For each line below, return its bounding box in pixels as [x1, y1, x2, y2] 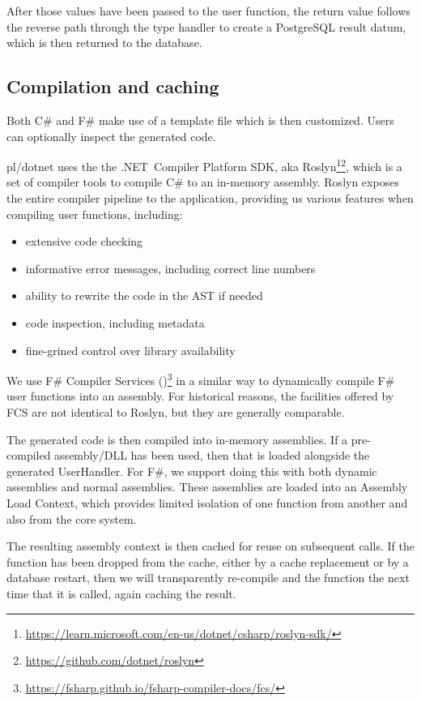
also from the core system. [6, 510, 137, 527]
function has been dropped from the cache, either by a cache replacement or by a [6, 553, 409, 570]
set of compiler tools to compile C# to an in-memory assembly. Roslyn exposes [6, 173, 399, 190]
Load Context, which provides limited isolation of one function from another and [6, 494, 408, 511]
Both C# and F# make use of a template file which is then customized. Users [6, 111, 394, 128]
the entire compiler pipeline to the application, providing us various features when [6, 190, 414, 207]
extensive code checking [25, 233, 143, 250]
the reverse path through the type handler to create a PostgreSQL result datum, [6, 18, 406, 35]
